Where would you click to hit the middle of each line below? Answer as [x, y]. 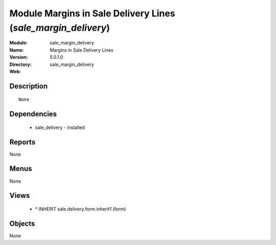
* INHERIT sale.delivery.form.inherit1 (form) [80, 209]
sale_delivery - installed [60, 127]
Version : [19, 57]
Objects [22, 223]
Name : [17, 50]
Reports [22, 142]
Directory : [20, 64]
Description [29, 86]
